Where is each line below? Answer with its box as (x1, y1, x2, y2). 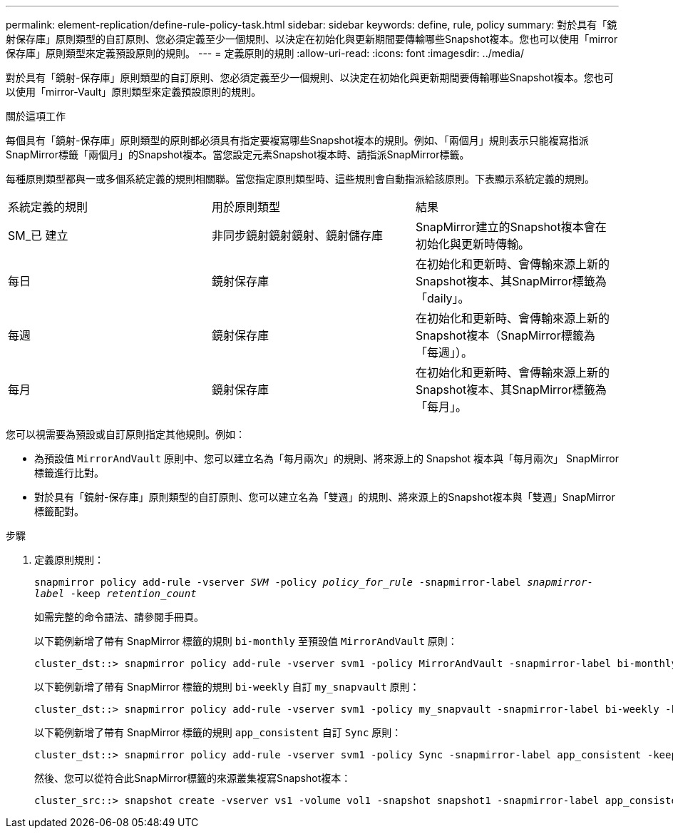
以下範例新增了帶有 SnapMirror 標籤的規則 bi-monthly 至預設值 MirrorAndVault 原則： (34, 635, 458, 647)
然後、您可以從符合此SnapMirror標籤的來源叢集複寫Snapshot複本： (34, 772, 351, 784)
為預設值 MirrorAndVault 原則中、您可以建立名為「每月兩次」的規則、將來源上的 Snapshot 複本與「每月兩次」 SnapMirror (34, 452, 619, 464)
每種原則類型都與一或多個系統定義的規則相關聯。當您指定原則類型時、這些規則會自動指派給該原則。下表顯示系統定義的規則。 (6, 173, 595, 185)
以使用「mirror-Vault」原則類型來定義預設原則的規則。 (6, 86, 262, 98)
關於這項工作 (6, 110, 66, 122)
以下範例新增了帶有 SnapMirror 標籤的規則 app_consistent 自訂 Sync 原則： (34, 726, 402, 738)
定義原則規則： (34, 554, 104, 566)
